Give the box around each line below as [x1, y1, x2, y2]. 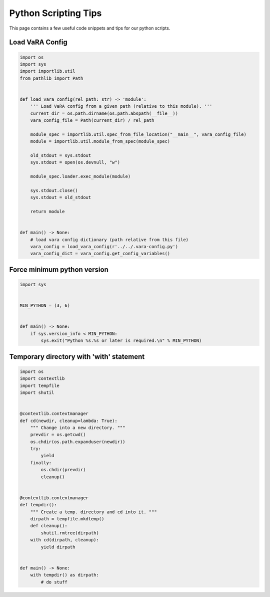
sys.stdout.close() [30, 187, 78, 193]
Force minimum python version [9, 265, 108, 274]
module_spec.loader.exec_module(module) [30, 173, 131, 179]
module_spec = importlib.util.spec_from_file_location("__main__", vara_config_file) [30, 131, 247, 137]
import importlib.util [19, 68, 75, 74]
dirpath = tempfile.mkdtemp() [30, 516, 104, 521]
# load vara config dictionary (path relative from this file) [30, 237, 189, 243]
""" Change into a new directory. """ [30, 425, 125, 431]
